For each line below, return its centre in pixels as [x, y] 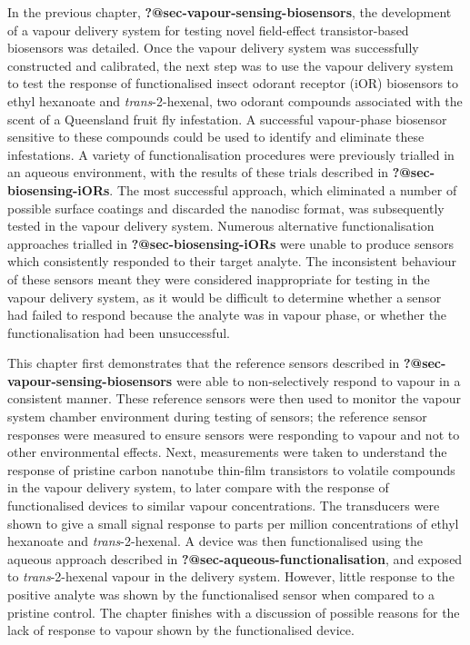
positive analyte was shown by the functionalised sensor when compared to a [221, 594]
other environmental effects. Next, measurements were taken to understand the [227, 452]
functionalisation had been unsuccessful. [119, 332]
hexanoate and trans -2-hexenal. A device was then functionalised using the [215, 541]
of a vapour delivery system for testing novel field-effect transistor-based [208, 30]
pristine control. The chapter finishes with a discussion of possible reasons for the [234, 612]
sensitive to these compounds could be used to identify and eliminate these [216, 137]
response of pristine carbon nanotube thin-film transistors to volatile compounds [231, 469]
